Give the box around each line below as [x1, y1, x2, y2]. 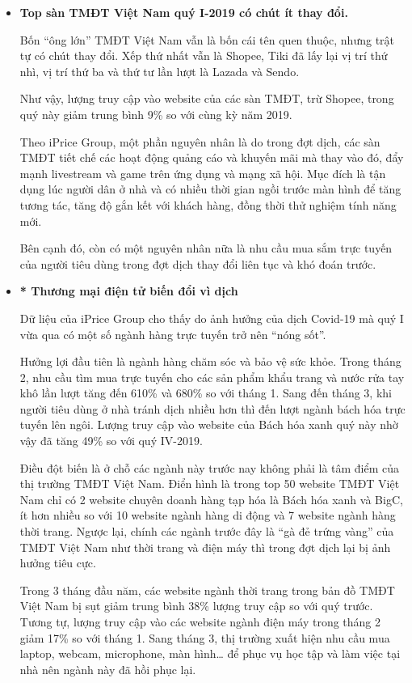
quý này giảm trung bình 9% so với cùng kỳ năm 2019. [19, 105, 292, 122]
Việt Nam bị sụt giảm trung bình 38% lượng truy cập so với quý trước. [19, 597, 373, 614]
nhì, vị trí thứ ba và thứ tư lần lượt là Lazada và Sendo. [19, 62, 300, 79]
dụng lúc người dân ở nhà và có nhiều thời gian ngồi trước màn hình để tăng [19, 180, 401, 197]
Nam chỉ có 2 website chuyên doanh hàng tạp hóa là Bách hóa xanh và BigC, [19, 490, 403, 507]
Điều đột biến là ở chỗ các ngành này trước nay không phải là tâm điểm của [19, 459, 400, 476]
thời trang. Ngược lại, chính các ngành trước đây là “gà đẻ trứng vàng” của [19, 523, 394, 540]
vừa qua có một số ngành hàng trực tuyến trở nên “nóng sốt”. [19, 325, 326, 342]
